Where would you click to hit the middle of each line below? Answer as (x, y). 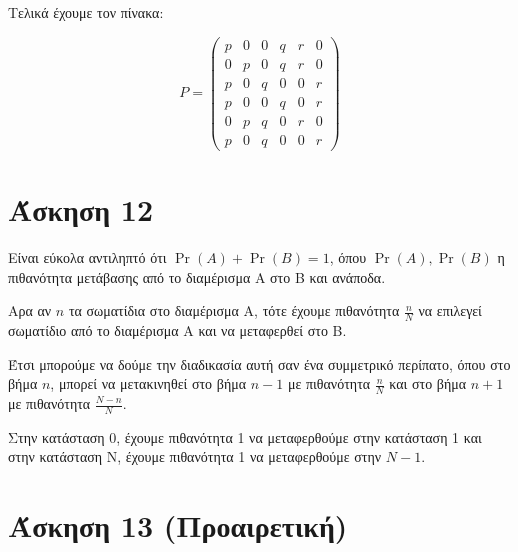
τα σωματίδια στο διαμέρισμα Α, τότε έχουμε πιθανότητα (234, 310)
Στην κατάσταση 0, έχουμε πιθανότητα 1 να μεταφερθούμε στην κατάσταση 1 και (245, 436)
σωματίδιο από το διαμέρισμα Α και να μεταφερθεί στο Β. (177, 329)
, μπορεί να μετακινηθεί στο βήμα (148, 383)
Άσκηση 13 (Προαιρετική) (178, 525)
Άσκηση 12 (81, 209)
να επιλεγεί (450, 310)
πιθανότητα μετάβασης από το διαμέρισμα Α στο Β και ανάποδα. (197, 276)
